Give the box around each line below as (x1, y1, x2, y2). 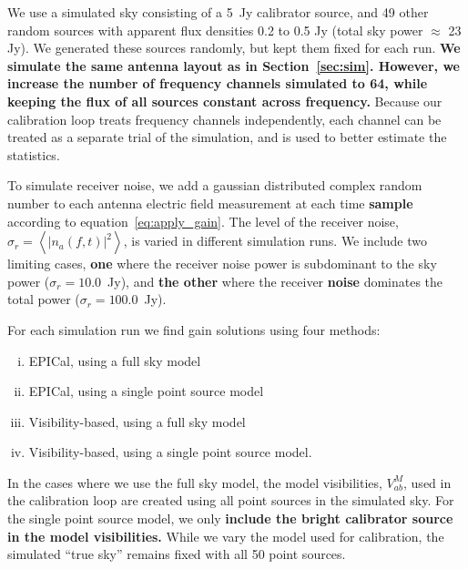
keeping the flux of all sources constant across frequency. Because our (7, 91, 443, 110)
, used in (403, 472, 452, 492)
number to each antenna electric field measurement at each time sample (7, 193, 413, 212)
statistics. (7, 145, 60, 164)
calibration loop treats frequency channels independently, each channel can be (7, 109, 442, 128)
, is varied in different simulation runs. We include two (123, 231, 427, 250)
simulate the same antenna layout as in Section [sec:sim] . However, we (7, 56, 461, 75)
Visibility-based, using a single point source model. (28, 442, 312, 462)
